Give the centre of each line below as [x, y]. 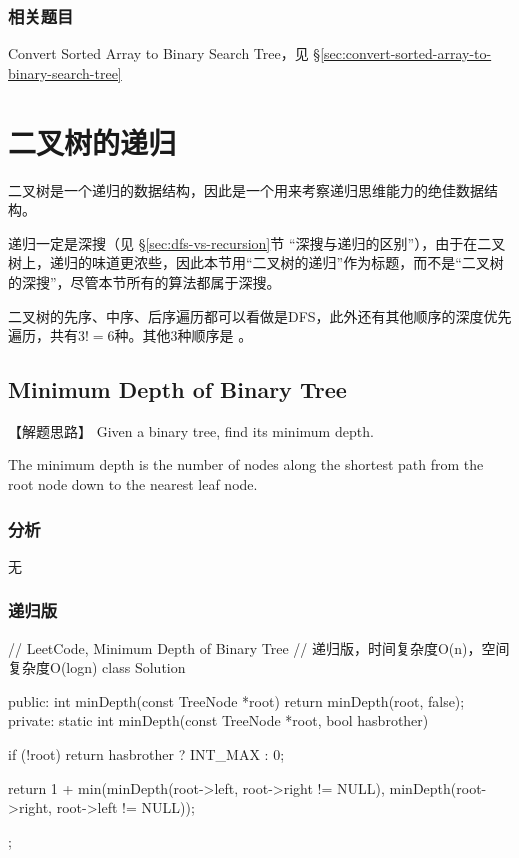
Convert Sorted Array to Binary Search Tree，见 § [164, 53]
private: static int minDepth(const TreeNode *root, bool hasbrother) [218, 720]
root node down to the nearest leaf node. [133, 484]
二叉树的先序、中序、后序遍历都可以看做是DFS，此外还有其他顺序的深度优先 [260, 315]
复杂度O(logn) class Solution [97, 667]
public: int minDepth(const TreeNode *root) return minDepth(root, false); [236, 700]
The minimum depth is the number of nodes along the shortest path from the [246, 464]
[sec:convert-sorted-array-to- [406, 53]
